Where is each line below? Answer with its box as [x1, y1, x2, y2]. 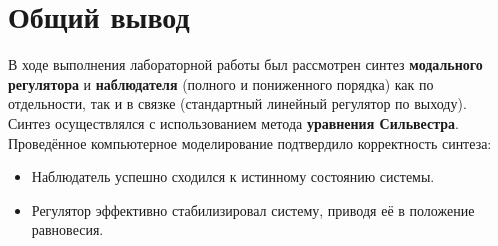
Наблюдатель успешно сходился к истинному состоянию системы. [31, 166, 435, 187]
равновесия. [31, 219, 104, 240]
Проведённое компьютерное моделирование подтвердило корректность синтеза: [8, 132, 492, 153]
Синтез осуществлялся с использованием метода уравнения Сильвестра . [8, 112, 459, 133]
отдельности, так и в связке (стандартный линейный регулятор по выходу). [8, 93, 467, 114]
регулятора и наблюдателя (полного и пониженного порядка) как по [8, 73, 434, 94]
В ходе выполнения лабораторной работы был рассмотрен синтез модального [8, 54, 483, 75]
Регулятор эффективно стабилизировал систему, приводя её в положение [31, 199, 475, 220]
